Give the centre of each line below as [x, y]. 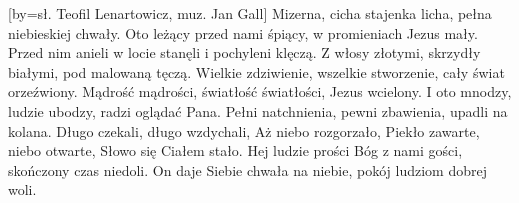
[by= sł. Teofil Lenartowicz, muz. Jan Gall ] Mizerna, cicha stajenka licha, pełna [250, 13]
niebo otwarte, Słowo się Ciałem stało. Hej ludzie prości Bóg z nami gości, [235, 150]
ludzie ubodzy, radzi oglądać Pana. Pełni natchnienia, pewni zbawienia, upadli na [258, 110]
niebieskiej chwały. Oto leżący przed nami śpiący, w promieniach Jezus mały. [243, 32]
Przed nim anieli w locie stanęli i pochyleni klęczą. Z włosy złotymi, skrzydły [244, 52]
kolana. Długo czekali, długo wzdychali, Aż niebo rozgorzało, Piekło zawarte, [244, 130]
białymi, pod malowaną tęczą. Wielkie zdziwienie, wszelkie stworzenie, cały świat [256, 71]
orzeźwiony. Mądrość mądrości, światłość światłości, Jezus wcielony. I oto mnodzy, [260, 91]
